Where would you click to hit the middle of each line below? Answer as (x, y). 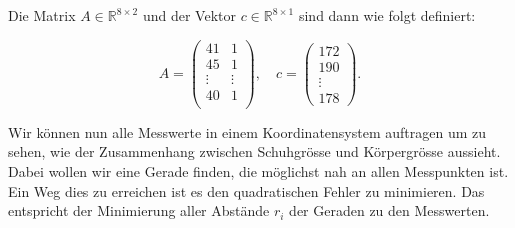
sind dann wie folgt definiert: (387, 15)
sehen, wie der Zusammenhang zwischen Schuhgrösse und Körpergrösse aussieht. (254, 151)
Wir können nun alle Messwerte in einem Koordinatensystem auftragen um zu (247, 131)
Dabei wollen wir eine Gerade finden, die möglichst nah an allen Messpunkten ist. (258, 171)
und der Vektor (189, 15)
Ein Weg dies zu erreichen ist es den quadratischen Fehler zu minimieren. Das (246, 190)
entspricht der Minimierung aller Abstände (139, 210)
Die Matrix (42, 15)
